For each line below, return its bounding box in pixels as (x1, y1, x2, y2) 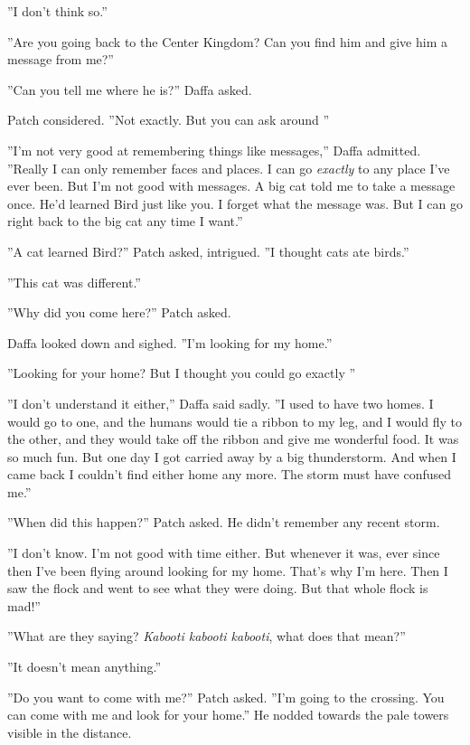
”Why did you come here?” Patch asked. (7, 303, 231, 322)
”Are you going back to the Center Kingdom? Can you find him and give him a (7, 32, 447, 51)
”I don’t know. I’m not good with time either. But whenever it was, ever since (7, 543, 440, 562)
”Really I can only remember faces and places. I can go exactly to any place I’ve (7, 158, 450, 177)
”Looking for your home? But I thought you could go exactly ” (7, 363, 356, 382)
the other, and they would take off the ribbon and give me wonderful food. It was (7, 429, 459, 448)
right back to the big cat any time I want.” (7, 212, 243, 231)
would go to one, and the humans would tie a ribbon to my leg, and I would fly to (7, 411, 462, 430)
